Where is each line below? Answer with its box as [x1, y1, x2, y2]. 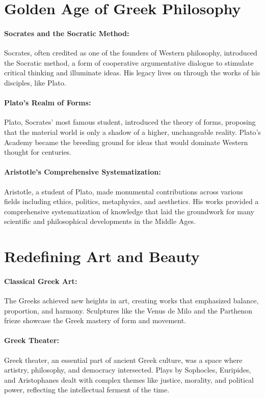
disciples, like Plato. [4, 77, 66, 88]
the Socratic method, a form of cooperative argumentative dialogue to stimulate [4, 57, 254, 68]
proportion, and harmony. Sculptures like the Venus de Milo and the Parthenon [4, 305, 253, 316]
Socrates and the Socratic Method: [4, 27, 129, 38]
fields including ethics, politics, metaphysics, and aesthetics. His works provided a [4, 196, 259, 207]
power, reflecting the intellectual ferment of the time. [4, 384, 170, 395]
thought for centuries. [4, 147, 72, 157]
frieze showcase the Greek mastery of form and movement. [4, 315, 187, 326]
